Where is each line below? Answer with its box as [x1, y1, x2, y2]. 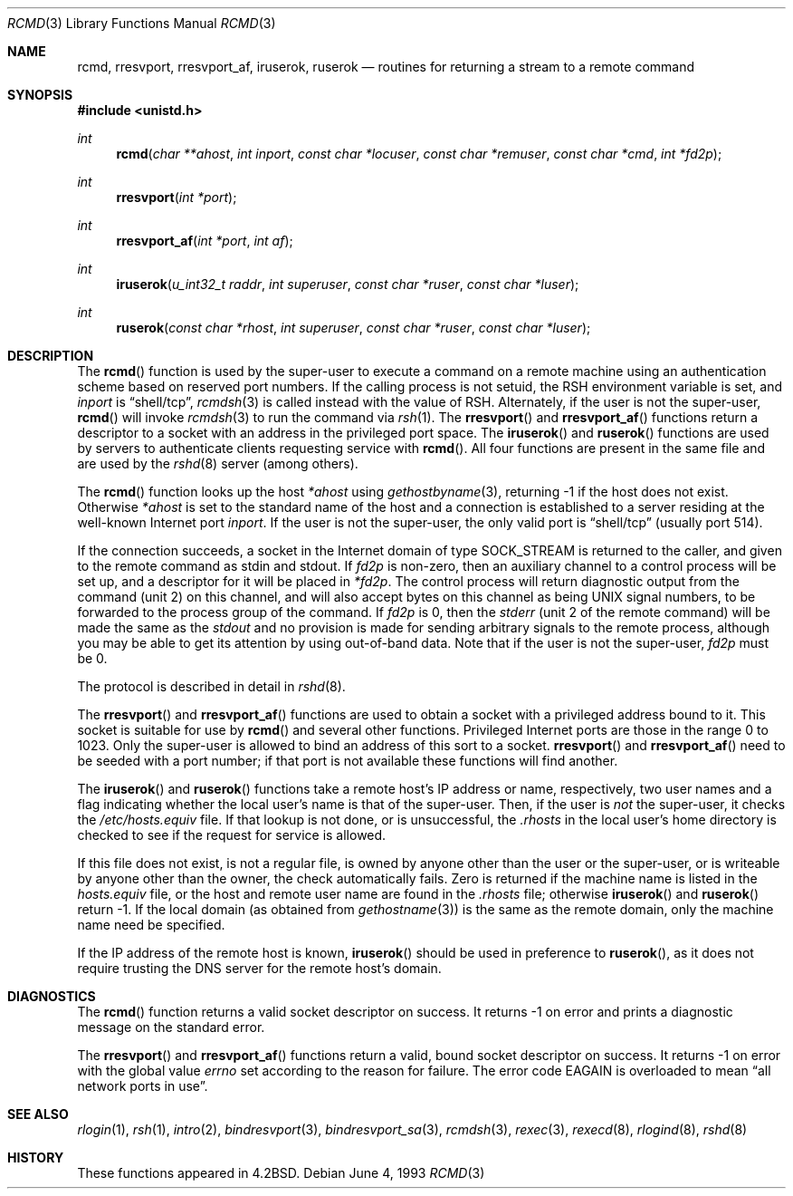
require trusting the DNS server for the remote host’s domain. [77, 960, 442, 976]
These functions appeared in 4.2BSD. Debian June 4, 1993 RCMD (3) [77, 1165, 485, 1181]
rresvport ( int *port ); [116, 189, 237, 205]
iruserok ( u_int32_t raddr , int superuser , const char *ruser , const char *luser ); [116, 276, 579, 292]
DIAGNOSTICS [7, 989, 96, 1004]
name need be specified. [77, 917, 225, 932]
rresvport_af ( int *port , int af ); [116, 233, 293, 248]
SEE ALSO [7, 1106, 69, 1122]
